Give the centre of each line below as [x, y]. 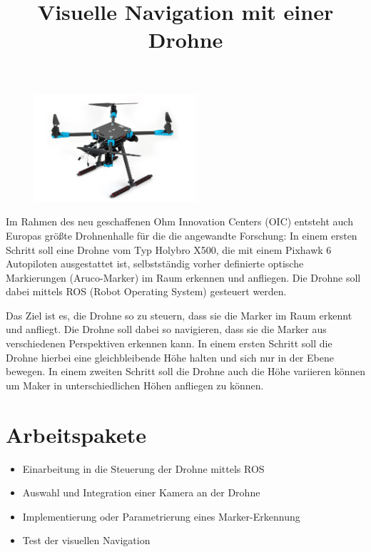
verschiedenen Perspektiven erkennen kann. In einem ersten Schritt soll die [169, 343]
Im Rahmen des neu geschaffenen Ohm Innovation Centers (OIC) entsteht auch [179, 221]
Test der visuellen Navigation [86, 540]
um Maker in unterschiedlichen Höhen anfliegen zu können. [135, 385]
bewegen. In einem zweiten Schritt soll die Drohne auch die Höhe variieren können [186, 371]
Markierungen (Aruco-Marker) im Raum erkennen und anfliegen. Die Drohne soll [183, 277]
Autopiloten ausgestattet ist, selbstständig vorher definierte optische [155, 264]
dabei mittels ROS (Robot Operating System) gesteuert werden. [146, 291]
